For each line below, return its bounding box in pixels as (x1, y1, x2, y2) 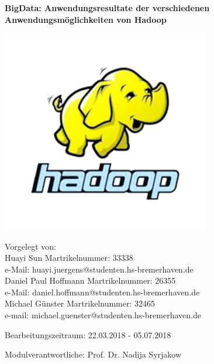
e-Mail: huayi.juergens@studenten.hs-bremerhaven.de (5, 263, 194, 275)
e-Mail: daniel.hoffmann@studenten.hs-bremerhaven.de (5, 285, 200, 298)
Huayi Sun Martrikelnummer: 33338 (5, 251, 133, 264)
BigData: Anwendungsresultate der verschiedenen (5, 2, 210, 13)
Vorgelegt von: (5, 240, 56, 252)
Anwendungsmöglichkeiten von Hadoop (5, 13, 167, 25)
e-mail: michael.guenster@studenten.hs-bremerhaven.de (5, 309, 201, 321)
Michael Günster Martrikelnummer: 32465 (5, 297, 156, 309)
